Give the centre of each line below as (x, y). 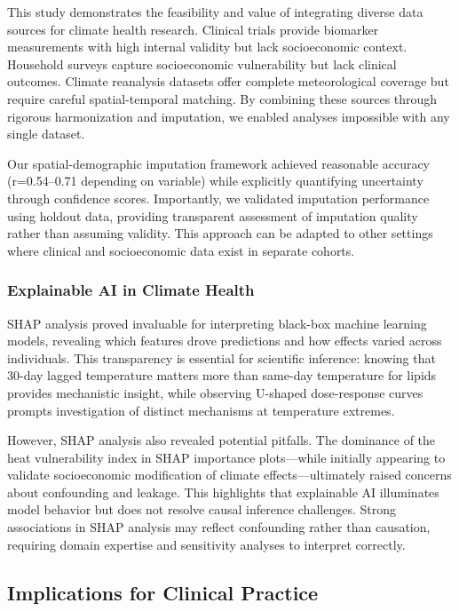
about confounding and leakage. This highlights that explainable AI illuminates (223, 492)
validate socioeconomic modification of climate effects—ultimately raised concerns (229, 475)
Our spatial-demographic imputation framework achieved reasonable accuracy (219, 163)
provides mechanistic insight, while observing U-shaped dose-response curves (215, 392)
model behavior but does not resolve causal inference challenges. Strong (202, 509)
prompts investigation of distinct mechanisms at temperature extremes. (201, 410)
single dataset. (46, 134)
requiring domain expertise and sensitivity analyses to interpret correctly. (206, 544)
